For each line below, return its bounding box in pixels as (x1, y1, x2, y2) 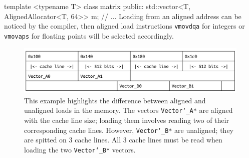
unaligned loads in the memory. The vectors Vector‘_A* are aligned (24, 105, 233, 115)
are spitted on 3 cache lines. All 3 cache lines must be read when (24, 134, 222, 145)
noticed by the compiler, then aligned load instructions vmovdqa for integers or (4, 21, 245, 31)
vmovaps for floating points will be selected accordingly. (4, 30, 174, 41)
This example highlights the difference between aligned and (24, 95, 206, 105)
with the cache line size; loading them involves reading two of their (24, 115, 229, 125)
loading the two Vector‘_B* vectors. (24, 144, 136, 154)
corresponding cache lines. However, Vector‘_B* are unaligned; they (24, 124, 234, 135)
